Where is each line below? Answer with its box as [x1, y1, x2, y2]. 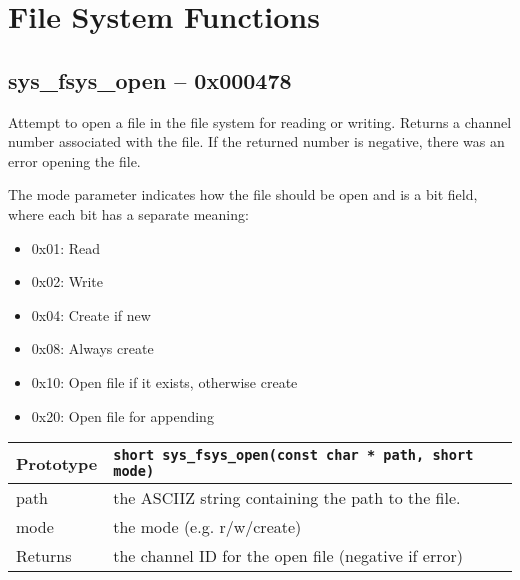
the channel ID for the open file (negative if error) [113, 544, 463, 568]
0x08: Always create [31, 338, 154, 359]
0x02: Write [31, 271, 104, 292]
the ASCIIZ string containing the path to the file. [113, 486, 461, 510]
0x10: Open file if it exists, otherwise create [31, 371, 298, 392]
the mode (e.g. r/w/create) [113, 515, 302, 539]
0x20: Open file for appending [31, 405, 214, 426]
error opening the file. [8, 150, 141, 171]
